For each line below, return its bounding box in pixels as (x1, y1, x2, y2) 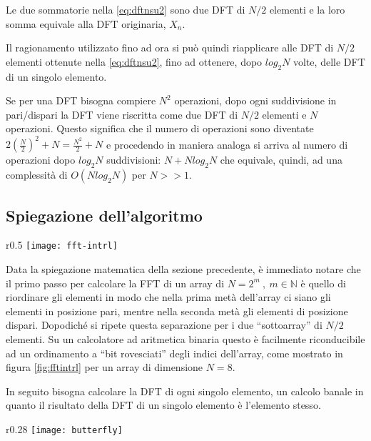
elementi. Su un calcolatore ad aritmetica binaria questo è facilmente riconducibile (6, 332, 365, 347)
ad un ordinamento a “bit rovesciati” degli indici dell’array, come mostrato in (6, 345, 343, 360)
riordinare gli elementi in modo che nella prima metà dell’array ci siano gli (6, 289, 331, 304)
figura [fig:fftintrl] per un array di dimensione (6, 360, 203, 375)
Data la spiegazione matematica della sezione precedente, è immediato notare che (6, 262, 361, 277)
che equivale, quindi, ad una (220, 152, 342, 167)
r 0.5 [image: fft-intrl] (6, 237, 118, 252)
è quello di (300, 275, 346, 290)
